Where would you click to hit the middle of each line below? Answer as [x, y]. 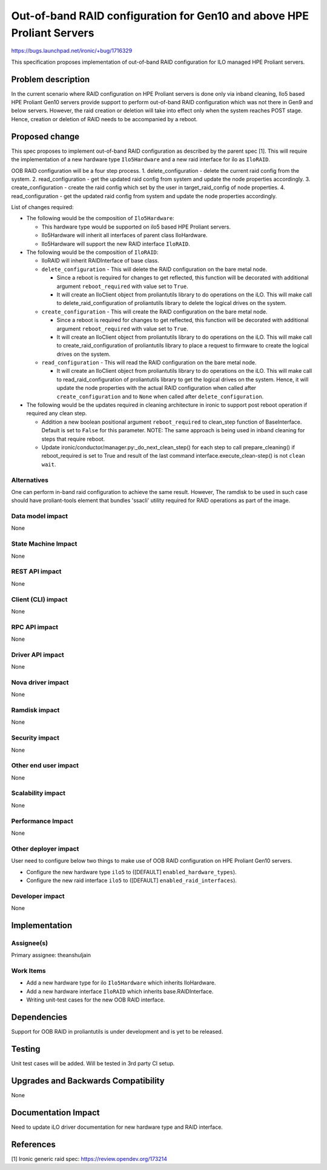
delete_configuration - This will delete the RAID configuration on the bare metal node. [154, 269]
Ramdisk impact [35, 710]
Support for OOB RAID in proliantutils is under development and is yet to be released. [117, 1032]
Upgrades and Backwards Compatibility [88, 1081]
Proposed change [45, 136]
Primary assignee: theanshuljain [51, 955]
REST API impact [36, 572]
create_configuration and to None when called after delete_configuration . [160, 396]
